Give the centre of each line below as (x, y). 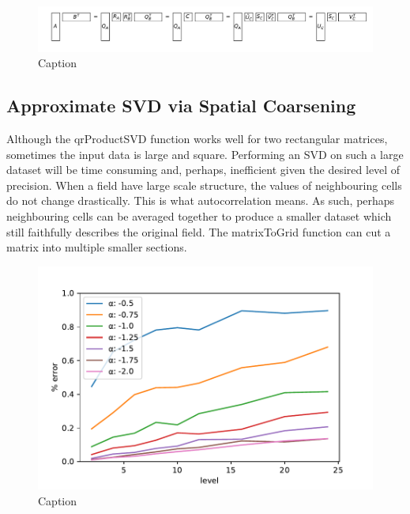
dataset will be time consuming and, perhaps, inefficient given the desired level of (203, 170)
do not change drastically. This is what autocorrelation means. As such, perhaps (201, 200)
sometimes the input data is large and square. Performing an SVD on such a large (205, 154)
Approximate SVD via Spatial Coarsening (181, 106)
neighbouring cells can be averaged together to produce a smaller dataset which (199, 215)
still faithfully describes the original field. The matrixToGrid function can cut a (199, 231)
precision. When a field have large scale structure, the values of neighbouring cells (204, 185)
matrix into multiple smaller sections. (97, 247)
